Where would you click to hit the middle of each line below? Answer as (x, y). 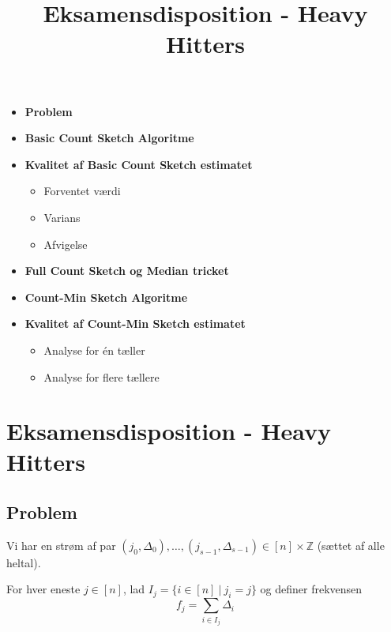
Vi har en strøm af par (61, 545)
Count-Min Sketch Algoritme (106, 297)
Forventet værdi (82, 191)
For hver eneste (43, 589)
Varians (62, 217)
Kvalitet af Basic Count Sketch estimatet (139, 164)
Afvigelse (66, 244)
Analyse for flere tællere (102, 376)
